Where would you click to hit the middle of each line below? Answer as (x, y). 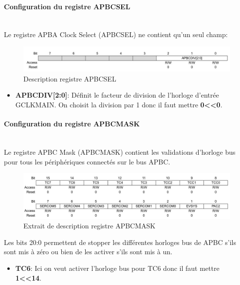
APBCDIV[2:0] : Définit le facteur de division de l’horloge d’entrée (117, 95)
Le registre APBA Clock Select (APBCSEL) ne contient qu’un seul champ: (116, 34)
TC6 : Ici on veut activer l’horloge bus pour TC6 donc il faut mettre (117, 268)
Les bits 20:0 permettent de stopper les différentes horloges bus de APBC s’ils (120, 242)
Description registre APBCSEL (70, 78)
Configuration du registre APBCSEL (67, 6)
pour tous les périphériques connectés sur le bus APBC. (87, 161)
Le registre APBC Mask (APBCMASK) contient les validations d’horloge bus (120, 152)
